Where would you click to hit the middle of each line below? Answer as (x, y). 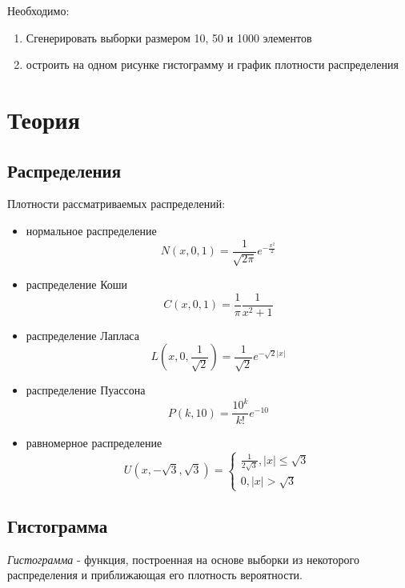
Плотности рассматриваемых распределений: (116, 204)
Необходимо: (38, 10)
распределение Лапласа (82, 335)
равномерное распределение (94, 443)
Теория (44, 119)
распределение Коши (77, 284)
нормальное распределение (91, 230)
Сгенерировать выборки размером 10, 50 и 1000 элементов (169, 37)
